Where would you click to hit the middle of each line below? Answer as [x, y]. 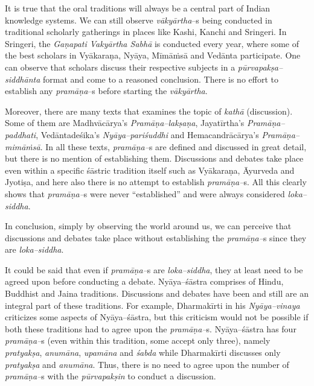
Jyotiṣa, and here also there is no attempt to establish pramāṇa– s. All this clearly [156, 182]
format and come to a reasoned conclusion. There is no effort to [160, 79]
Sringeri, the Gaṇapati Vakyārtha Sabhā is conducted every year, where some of [152, 43]
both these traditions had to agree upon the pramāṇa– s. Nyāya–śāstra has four [151, 328]
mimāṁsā [23, 146]
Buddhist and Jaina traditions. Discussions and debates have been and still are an [157, 293]
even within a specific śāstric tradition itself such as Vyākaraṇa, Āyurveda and [150, 170]
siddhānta [23, 79]
